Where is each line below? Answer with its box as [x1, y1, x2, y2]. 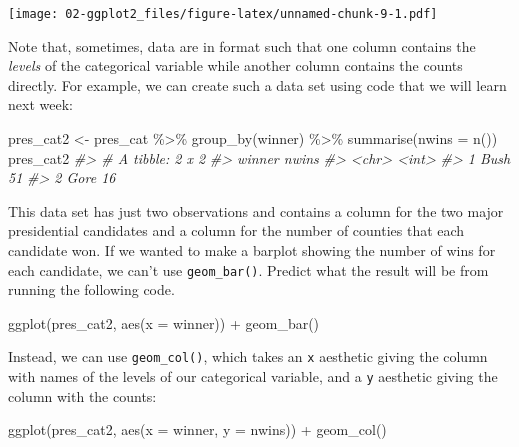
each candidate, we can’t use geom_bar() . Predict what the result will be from [8, 259, 489, 280]
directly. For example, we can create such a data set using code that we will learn [8, 74, 507, 95]
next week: [8, 94, 73, 115]
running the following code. [8, 279, 175, 300]
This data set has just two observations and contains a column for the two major [8, 200, 504, 221]
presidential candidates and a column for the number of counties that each [8, 220, 465, 241]
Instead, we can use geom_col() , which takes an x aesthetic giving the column [8, 346, 488, 367]
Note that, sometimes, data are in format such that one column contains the [8, 35, 476, 56]
